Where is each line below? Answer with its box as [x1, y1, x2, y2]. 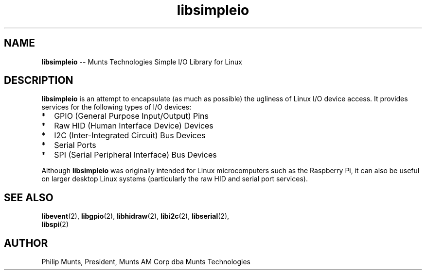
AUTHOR [4, 237, 48, 249]
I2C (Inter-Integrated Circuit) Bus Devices [54, 130, 206, 141]
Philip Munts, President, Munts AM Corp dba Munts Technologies [41, 258, 251, 266]
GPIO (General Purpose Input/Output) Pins [54, 111, 209, 121]
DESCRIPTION [4, 74, 73, 87]
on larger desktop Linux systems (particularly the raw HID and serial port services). [41, 175, 308, 183]
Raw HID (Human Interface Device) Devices [54, 121, 213, 131]
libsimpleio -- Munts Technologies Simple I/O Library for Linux [41, 57, 242, 66]
